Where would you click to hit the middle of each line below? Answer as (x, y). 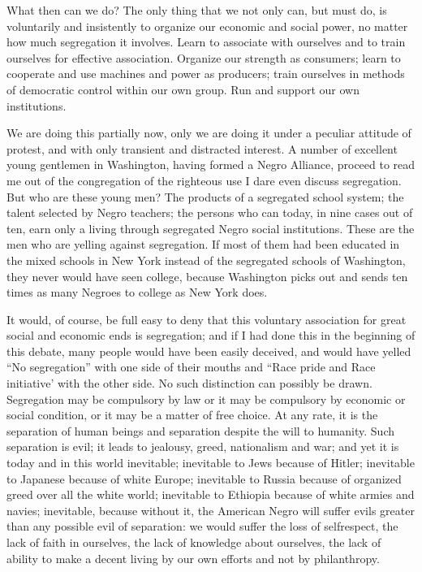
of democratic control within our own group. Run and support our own (183, 89)
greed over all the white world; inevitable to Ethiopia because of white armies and (211, 494)
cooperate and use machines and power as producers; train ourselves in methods (206, 74)
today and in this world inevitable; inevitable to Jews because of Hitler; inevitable (211, 463)
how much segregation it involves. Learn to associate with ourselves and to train (206, 42)
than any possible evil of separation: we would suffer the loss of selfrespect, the (202, 526)
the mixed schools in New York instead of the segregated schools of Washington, (206, 260)
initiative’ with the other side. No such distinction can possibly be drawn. (189, 383)
